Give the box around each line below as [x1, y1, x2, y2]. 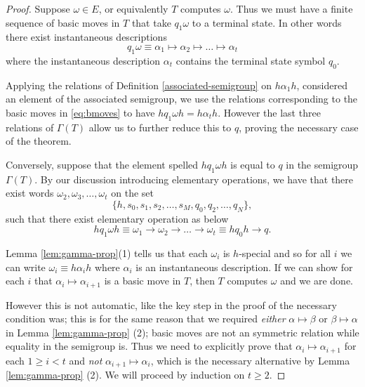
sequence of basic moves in [6, 15, 120, 29]
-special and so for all [239, 245, 331, 260]
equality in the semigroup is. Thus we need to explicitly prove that [6, 339, 293, 353]
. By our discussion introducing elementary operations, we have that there [34, 171, 354, 186]
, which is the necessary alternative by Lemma [150, 353, 350, 367]
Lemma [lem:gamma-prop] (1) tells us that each [6, 245, 208, 260]
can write [6, 259, 46, 274]
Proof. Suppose [6, 1, 70, 15]
